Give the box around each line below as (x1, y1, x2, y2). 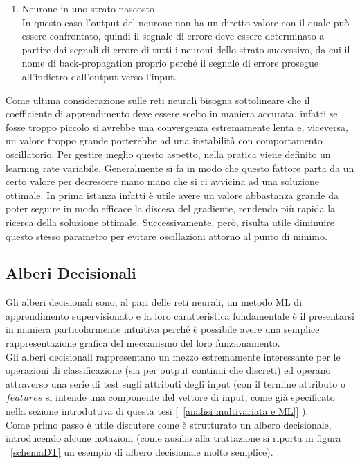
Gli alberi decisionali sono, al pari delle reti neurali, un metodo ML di (6, 295, 303, 309)
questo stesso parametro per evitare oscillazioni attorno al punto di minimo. (6, 228, 327, 243)
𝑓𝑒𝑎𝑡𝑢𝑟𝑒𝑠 (6, 393, 43, 404)
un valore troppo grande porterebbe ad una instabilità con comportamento (6, 133, 323, 148)
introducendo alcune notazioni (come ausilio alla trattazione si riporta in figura (6, 431, 341, 445)
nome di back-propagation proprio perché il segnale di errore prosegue (21, 55, 319, 70)
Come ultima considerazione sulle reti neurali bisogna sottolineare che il (6, 92, 310, 107)
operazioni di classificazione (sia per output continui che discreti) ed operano (6, 363, 331, 377)
